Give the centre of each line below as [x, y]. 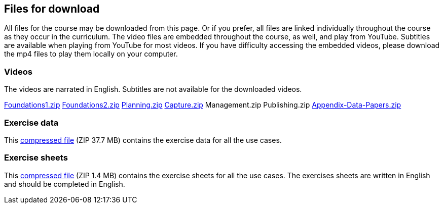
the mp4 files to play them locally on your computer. [91, 54]
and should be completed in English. [65, 184]
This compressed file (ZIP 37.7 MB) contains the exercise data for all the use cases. [143, 140]
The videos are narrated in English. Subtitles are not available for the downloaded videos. [153, 89]
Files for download [52, 9]
